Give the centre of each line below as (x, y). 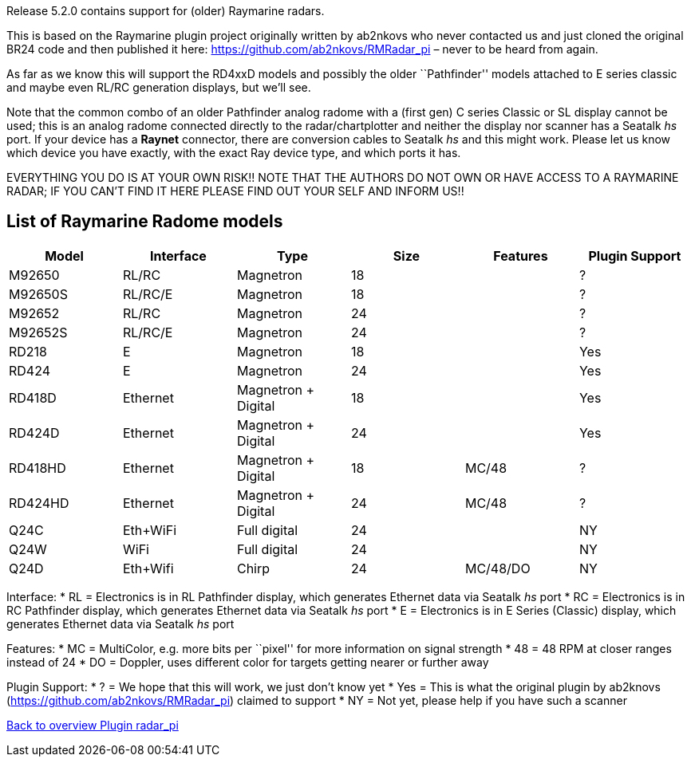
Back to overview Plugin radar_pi (93, 725)
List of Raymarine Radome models (145, 222)
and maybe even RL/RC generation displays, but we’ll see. (159, 87)
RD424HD (39, 503)
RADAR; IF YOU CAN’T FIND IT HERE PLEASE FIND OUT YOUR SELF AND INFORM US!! (235, 191)
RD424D (34, 433)
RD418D (33, 397)
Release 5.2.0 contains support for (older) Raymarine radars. (166, 11)
